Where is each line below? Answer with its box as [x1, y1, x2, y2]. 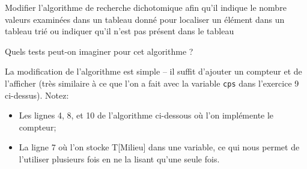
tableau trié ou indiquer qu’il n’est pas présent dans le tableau [5, 25, 234, 37]
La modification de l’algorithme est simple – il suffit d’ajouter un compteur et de [5, 65, 302, 78]
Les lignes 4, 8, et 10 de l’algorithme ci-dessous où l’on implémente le [19, 109, 274, 121]
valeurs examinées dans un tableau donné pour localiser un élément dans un [5, 13, 285, 25]
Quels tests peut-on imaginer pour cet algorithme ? [5, 45, 193, 57]
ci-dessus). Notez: [5, 88, 69, 101]
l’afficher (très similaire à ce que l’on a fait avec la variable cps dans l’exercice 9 [5, 76, 299, 89]
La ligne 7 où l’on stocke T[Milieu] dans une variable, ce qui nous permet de [19, 141, 300, 153]
